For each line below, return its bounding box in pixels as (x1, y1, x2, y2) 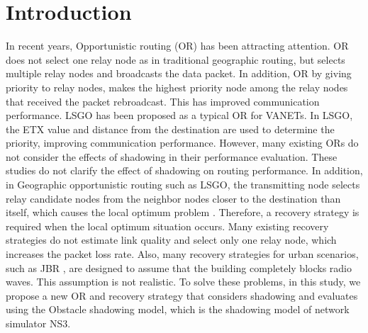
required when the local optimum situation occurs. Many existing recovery (6, 218, 329, 233)
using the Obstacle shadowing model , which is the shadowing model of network (6, 302, 350, 317)
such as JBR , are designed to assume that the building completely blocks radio (6, 260, 352, 275)
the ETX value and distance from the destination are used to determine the (6, 121, 335, 136)
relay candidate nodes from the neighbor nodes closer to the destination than (6, 191, 341, 205)
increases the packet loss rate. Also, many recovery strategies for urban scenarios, (6, 247, 359, 261)
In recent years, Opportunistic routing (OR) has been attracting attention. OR (6, 38, 349, 53)
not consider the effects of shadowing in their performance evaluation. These (6, 149, 338, 164)
